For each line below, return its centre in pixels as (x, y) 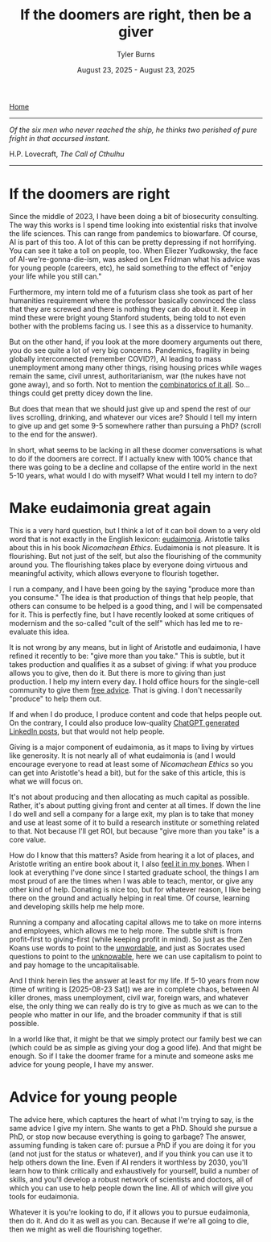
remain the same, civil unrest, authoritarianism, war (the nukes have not (127, 375)
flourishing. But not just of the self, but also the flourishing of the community (135, 556)
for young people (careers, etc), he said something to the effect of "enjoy (130, 267)
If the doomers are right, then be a (136, 15)
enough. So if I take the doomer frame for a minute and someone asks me (131, 1056)
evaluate (23, 631)
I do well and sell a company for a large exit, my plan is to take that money (131, 814)
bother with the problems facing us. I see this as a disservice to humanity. (131, 326)
